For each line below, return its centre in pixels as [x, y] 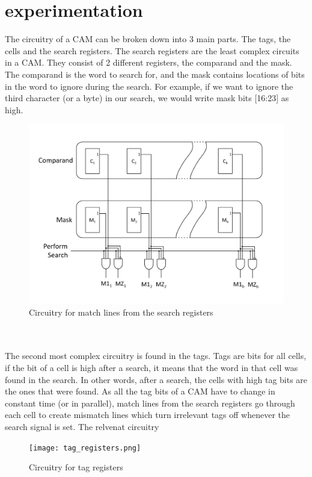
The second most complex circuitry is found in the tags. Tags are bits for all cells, [156, 356]
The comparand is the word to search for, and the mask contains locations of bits [155, 74]
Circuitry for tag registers [76, 467]
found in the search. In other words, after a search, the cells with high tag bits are [156, 379]
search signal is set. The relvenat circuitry [82, 426]
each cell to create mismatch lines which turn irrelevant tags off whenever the [148, 415]
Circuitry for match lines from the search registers [121, 312]
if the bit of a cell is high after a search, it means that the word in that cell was [151, 367]
